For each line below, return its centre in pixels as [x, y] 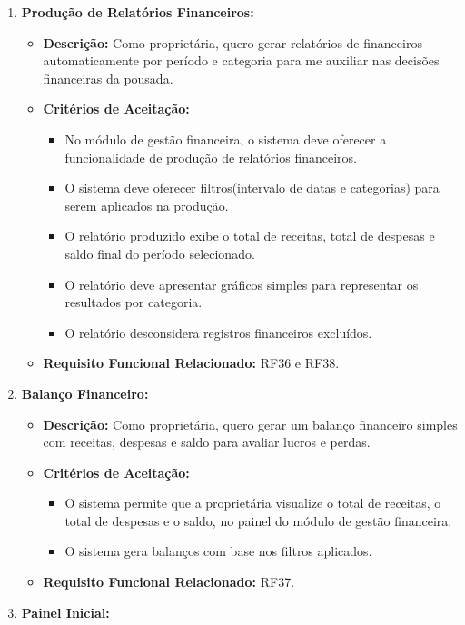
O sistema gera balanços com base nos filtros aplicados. [218, 551]
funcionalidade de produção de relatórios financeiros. [211, 157]
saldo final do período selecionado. [160, 253]
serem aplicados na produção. [147, 205]
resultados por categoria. [134, 302]
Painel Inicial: [65, 612]
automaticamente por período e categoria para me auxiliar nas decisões [241, 60]
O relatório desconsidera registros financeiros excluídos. [218, 332]
